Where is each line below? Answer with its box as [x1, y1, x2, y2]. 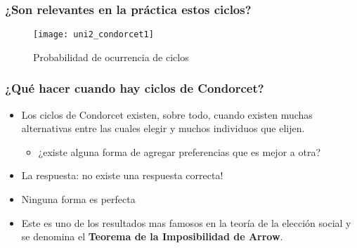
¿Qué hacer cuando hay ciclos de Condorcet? [5, 79, 264, 97]
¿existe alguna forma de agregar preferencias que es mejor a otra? [38, 144, 321, 159]
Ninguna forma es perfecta [21, 192, 136, 207]
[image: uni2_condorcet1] [33, 30, 154, 40]
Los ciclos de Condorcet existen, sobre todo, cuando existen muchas [21, 107, 313, 122]
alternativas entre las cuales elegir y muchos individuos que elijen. [21, 121, 305, 136]
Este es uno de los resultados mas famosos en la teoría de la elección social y [21, 215, 351, 230]
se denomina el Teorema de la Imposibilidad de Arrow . [21, 229, 283, 244]
